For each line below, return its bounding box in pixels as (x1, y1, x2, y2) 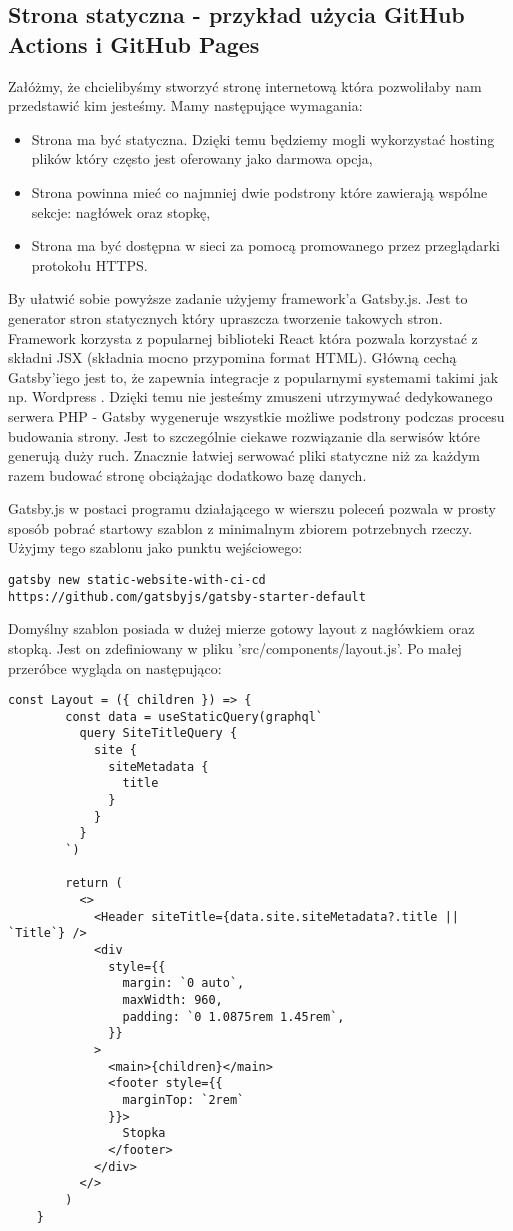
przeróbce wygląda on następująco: (8, 657, 222, 678)
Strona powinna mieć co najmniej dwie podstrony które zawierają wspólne (31, 181, 488, 202)
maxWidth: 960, (122, 992, 223, 1007)
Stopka (122, 1126, 166, 1141)
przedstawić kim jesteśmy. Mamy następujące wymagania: (8, 95, 363, 116)
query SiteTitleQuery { (79, 726, 238, 741)
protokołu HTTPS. (31, 254, 148, 275)
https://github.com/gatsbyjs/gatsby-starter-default (8, 589, 366, 604)
